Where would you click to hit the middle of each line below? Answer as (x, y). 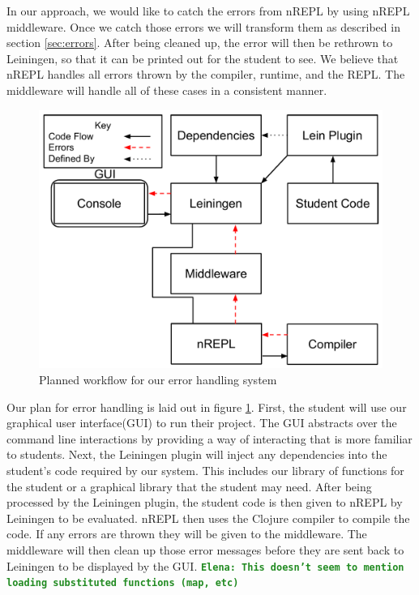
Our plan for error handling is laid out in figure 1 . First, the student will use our (207, 407)
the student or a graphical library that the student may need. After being (189, 486)
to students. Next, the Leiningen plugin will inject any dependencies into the (197, 454)
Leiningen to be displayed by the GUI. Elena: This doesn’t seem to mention (205, 565)
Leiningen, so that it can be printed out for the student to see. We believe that (203, 58)
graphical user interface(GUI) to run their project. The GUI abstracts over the (202, 423)
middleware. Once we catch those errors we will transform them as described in (203, 26)
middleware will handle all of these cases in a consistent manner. (167, 90)
